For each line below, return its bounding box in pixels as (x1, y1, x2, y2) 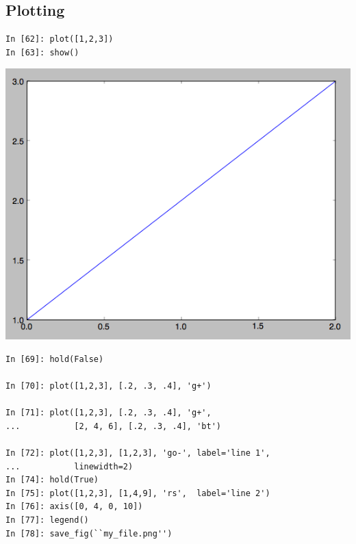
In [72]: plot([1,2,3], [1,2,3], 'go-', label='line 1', (5, 448, 270, 458)
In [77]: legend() (5, 515, 89, 526)
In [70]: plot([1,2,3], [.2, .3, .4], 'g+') (5, 381, 212, 391)
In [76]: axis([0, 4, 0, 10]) (5, 502, 143, 512)
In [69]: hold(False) (5, 354, 104, 364)
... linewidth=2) (5, 461, 133, 471)
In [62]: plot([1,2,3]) (5, 34, 114, 44)
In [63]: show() (5, 47, 79, 57)
